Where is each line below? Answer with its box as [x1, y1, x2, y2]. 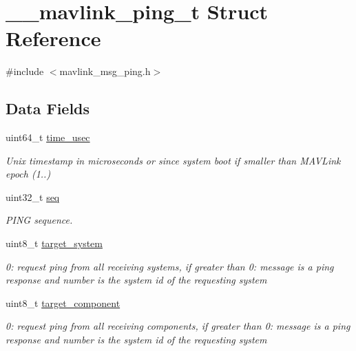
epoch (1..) [6, 167, 51, 181]
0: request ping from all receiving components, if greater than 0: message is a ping [6, 319, 350, 333]
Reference [6, 24, 101, 52]
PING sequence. [6, 213, 73, 227]
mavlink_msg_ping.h [59, 64, 151, 78]
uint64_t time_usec [6, 130, 90, 145]
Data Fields [6, 98, 90, 119]
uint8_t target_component [6, 295, 121, 310]
